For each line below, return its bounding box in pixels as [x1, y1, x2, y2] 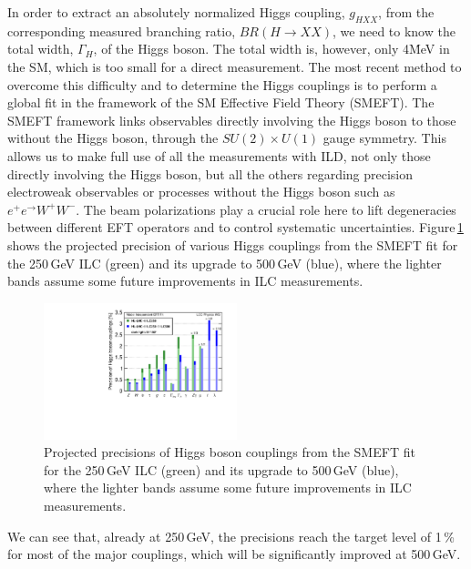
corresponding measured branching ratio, [7, 21, 236, 40]
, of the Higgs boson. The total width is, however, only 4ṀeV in [93, 39, 450, 58]
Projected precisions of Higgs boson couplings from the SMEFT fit [44, 442, 415, 462]
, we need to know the [333, 21, 456, 40]
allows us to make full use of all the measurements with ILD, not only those [7, 146, 431, 165]
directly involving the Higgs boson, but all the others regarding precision [7, 164, 414, 183]
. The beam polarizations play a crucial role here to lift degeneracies [76, 199, 456, 218]
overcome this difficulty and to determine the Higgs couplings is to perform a [7, 75, 437, 94]
